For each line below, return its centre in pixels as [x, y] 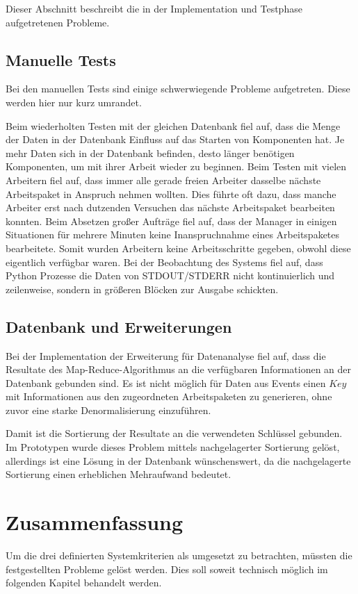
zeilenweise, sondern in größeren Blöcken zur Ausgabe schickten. [142, 289]
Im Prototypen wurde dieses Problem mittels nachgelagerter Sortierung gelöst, [173, 447]
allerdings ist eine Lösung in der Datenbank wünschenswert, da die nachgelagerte [178, 460]
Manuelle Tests [61, 59]
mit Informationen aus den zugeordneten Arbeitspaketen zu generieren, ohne [169, 396]
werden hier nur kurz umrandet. [74, 102]
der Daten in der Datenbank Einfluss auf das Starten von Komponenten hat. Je [175, 139]
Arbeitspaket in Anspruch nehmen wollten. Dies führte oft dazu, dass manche [171, 193]
